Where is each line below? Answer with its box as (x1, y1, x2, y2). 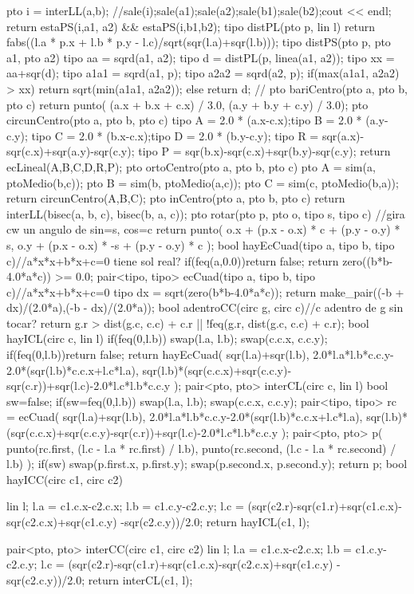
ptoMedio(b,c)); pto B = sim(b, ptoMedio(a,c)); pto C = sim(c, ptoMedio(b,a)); (6, 174, 399, 191)
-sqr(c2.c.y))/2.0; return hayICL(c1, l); (120, 513, 310, 529)
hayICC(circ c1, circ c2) (6, 470, 123, 487)
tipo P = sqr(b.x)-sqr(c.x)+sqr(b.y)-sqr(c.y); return (138, 143, 391, 159)
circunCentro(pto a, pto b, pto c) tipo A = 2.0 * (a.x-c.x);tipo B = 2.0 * (6, 112, 362, 128)
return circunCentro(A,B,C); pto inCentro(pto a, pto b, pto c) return (6, 190, 345, 207)
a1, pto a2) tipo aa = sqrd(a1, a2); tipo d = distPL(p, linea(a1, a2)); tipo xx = (6, 49, 395, 65)
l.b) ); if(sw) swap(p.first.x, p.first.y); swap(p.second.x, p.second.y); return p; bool (6, 455, 408, 472)
